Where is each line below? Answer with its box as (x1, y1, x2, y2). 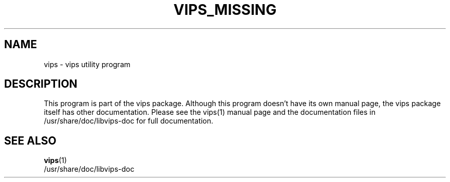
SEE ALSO (4, 134, 57, 147)
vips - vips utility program (44, 59, 130, 69)
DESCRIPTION (4, 77, 78, 91)
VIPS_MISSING (173, 1, 277, 18)
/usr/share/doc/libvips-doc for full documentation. (44, 116, 214, 126)
